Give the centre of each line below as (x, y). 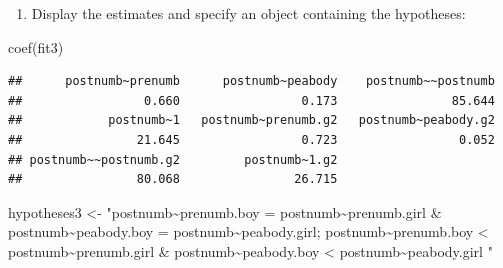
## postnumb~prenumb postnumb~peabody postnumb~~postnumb (251, 81)
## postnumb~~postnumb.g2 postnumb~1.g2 (173, 159)
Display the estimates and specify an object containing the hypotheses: (248, 13)
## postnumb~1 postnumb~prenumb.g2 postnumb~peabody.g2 (251, 120)
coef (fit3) (36, 46)
